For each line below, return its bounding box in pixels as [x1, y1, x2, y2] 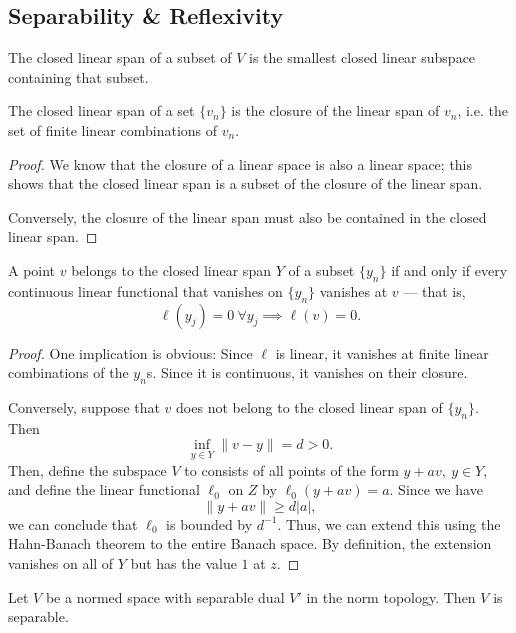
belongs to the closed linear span [71, 259, 271, 280]
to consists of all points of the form [184, 459, 399, 480]
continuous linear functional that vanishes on [8, 280, 283, 301]
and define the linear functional [8, 479, 200, 500]
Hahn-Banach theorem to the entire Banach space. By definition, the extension [8, 533, 492, 554]
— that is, [403, 280, 466, 301]
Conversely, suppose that [8, 396, 160, 417]
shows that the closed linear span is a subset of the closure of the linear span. [8, 173, 483, 194]
